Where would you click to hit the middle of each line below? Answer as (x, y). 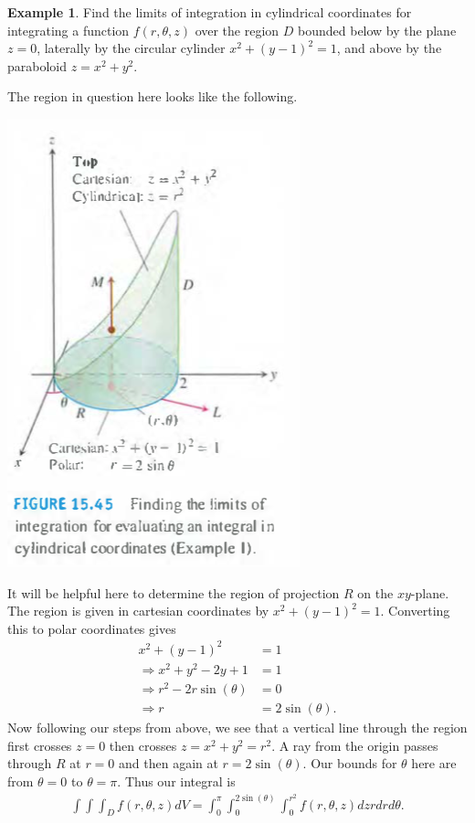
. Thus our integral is (176, 781)
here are (434, 763)
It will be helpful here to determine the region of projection (174, 592)
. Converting (415, 611)
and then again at (169, 763)
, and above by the (389, 48)
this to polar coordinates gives (92, 628)
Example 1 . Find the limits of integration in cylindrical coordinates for (210, 12)
